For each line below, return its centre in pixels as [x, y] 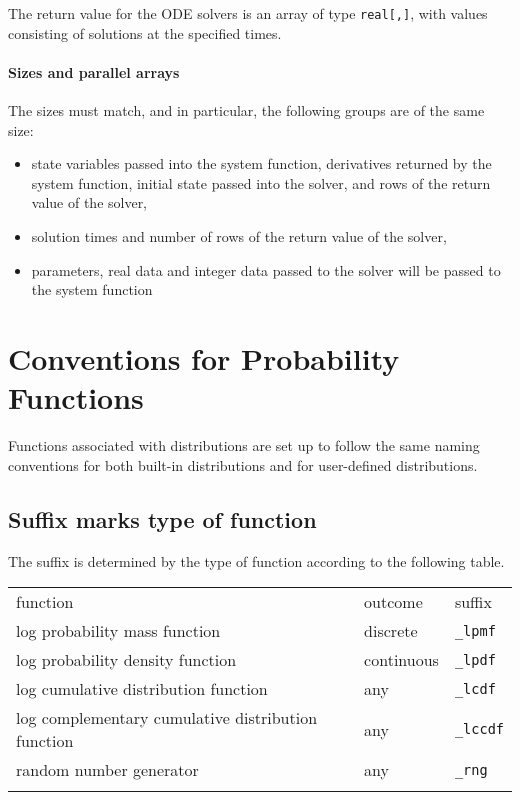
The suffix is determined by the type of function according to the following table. [256, 560]
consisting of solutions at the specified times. [145, 32]
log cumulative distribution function [142, 689]
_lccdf [479, 729]
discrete [391, 631]
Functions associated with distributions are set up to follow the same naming [244, 445]
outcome [393, 602]
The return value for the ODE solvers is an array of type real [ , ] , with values [248, 13]
